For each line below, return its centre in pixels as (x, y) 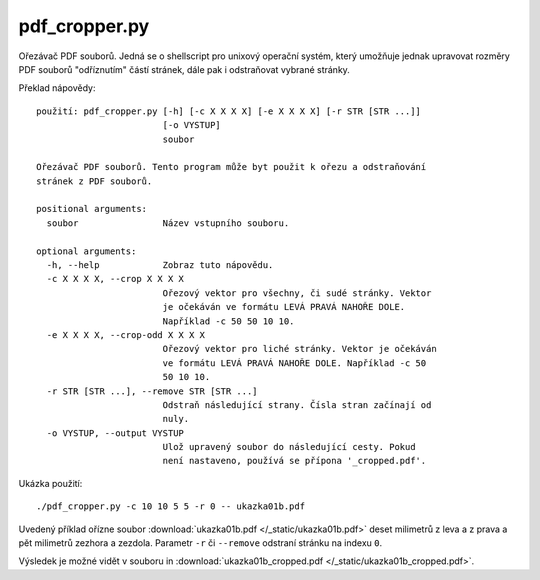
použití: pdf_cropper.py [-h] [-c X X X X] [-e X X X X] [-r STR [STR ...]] (229, 111)
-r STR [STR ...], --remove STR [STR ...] (152, 391)
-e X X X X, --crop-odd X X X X (125, 334)
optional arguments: (86, 251)
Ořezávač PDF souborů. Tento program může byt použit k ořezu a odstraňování (231, 167)
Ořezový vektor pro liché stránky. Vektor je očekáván (299, 349)
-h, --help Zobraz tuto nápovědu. (160, 265)
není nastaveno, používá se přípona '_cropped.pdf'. (294, 461)
